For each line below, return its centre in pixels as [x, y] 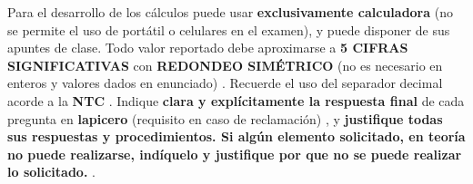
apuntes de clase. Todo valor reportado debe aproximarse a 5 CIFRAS [208, 48]
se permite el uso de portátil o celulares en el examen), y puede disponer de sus [229, 29]
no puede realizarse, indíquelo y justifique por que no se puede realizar [235, 154]
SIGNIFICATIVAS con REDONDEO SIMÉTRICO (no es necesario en [225, 65]
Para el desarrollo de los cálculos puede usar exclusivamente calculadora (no [230, 12]
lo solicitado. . [51, 172]
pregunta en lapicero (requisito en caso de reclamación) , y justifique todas [225, 118]
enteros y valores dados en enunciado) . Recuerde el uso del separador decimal [225, 83]
